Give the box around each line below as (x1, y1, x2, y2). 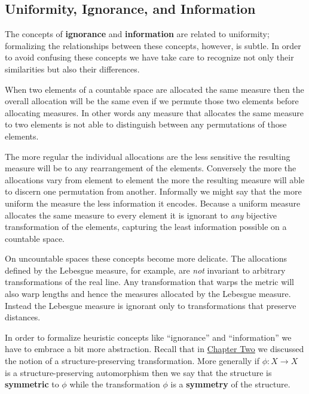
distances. (5, 311, 41, 323)
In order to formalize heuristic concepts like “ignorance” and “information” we (5, 331, 292, 343)
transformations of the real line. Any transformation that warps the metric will (5, 275, 294, 288)
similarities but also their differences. (5, 62, 140, 75)
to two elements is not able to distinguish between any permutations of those (5, 118, 287, 131)
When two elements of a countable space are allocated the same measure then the (5, 83, 304, 95)
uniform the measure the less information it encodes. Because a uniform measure (5, 196, 301, 209)
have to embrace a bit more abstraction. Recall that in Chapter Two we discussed (5, 343, 304, 355)
